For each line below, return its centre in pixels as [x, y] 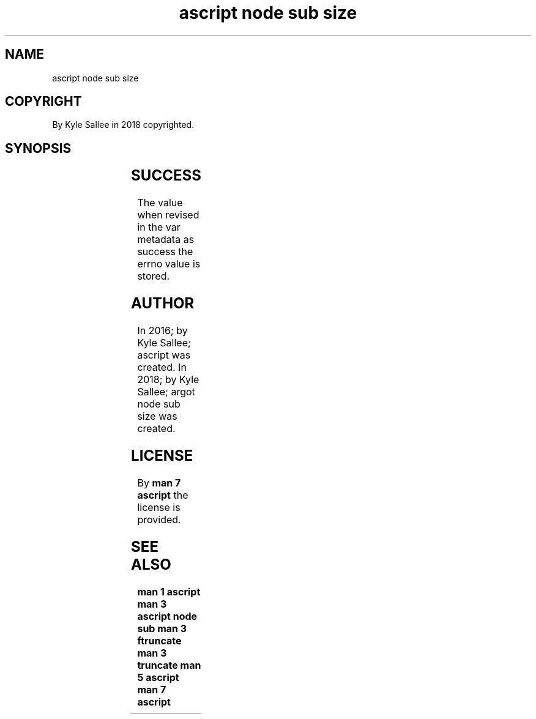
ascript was [164, 355]
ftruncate [159, 640]
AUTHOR [163, 304]
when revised [168, 215]
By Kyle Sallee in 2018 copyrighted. [123, 125]
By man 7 [159, 482]
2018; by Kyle [168, 379]
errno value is [169, 264]
